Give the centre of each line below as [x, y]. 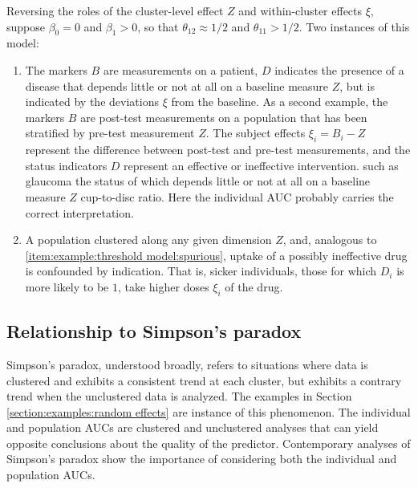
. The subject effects [256, 133]
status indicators [66, 165]
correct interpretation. [79, 212]
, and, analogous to [330, 240]
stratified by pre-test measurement [110, 133]
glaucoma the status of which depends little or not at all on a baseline [198, 181]
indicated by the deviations [92, 102]
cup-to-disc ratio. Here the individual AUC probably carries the [237, 196]
